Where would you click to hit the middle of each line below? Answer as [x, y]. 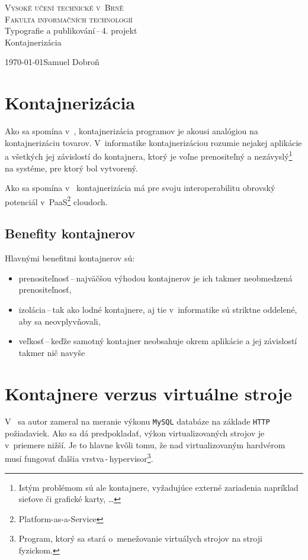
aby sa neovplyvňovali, [60, 321]
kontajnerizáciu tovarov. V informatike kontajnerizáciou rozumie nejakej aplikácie [153, 142]
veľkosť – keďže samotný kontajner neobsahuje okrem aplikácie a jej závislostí [158, 341]
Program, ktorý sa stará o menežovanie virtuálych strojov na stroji [140, 538]
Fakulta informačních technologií [69, 19]
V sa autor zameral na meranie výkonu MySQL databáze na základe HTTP [137, 421]
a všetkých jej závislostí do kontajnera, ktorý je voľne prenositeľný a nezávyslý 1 [149, 155]
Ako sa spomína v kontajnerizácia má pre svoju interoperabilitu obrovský [140, 188]
